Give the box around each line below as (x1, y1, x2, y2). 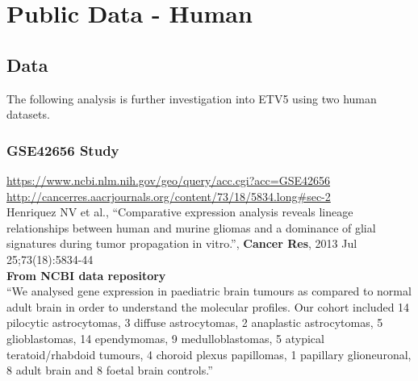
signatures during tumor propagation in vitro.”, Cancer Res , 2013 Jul (6, 235, 357, 252)
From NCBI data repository (6, 266, 166, 283)
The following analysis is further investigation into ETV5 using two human (6, 90, 377, 107)
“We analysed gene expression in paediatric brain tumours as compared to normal (6, 283, 412, 299)
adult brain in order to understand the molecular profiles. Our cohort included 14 (6, 298, 410, 315)
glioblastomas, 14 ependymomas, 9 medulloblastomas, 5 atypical (6, 329, 324, 346)
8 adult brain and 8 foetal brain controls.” (6, 362, 213, 379)
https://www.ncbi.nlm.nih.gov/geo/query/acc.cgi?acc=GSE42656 (6, 171, 331, 188)
